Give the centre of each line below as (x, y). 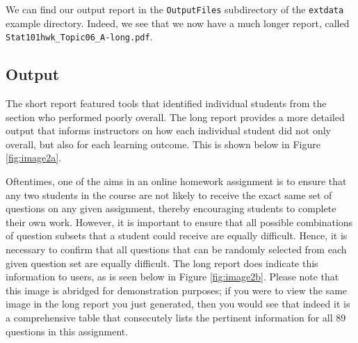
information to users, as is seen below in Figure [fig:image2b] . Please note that (172, 277)
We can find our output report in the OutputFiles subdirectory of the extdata (175, 9)
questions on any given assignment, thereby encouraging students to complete (171, 208)
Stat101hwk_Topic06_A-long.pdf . (79, 37)
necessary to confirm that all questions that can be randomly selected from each (176, 249)
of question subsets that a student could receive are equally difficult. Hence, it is (177, 236)
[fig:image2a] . (34, 158)
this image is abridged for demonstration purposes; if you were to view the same (177, 290)
